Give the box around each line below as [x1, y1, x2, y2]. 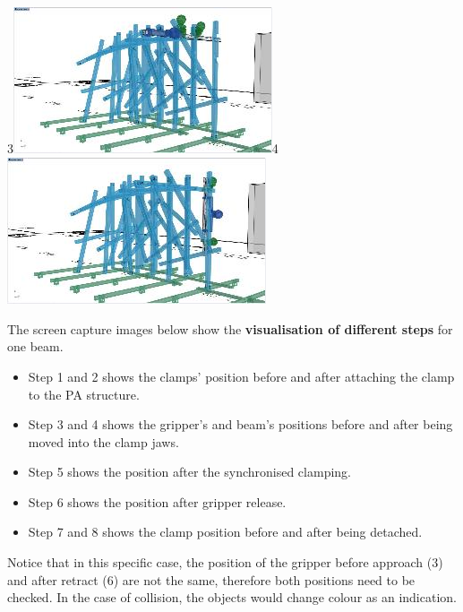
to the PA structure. [28, 384, 140, 403]
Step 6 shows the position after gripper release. [28, 492, 287, 511]
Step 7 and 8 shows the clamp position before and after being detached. [28, 522, 423, 541]
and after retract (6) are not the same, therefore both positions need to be [7, 570, 416, 589]
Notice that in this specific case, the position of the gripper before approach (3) [7, 553, 443, 572]
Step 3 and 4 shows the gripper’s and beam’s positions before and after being [28, 415, 453, 434]
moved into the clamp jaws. [28, 432, 179, 451]
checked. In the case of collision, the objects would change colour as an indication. [7, 588, 457, 607]
